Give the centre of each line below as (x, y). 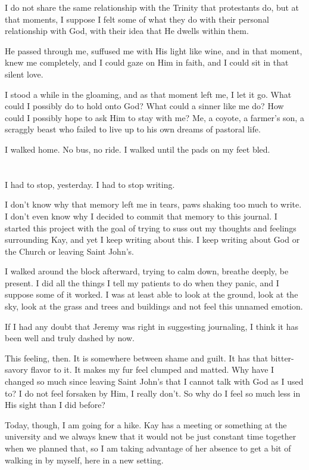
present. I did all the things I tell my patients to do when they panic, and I (142, 282)
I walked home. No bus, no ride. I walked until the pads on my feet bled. (138, 149)
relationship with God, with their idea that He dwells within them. (127, 31)
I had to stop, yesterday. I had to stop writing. (90, 184)
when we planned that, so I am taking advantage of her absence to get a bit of (148, 448)
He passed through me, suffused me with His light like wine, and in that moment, (154, 50)
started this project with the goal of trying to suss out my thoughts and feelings (151, 228)
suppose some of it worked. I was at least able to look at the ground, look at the (152, 294)
